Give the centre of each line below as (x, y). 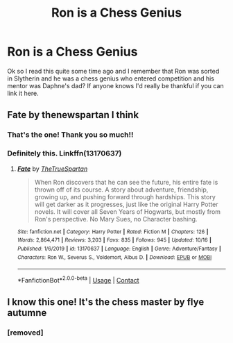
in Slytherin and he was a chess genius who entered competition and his (111, 78)
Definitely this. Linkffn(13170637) (64, 153)
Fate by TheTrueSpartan (52, 169)
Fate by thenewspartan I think (73, 115)
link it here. (23, 93)
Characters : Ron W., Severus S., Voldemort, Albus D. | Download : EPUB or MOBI (114, 257)
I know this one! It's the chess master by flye (106, 302)
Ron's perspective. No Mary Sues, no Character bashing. (116, 219)
